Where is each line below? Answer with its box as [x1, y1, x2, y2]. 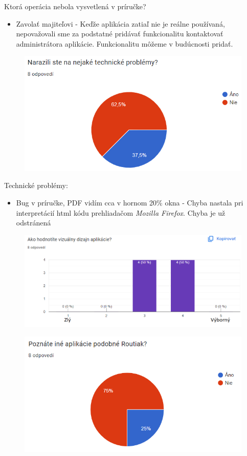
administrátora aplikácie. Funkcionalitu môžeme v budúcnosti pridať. [16, 38, 233, 49]
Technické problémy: [4, 180, 68, 191]
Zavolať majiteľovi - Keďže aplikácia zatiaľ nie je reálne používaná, [16, 18, 225, 29]
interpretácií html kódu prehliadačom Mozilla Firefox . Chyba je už [16, 207, 226, 218]
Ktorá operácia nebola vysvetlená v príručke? [4, 1, 146, 11]
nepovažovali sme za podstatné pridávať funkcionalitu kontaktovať [16, 28, 223, 39]
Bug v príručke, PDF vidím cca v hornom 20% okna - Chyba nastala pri [16, 197, 243, 208]
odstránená [16, 217, 51, 228]
